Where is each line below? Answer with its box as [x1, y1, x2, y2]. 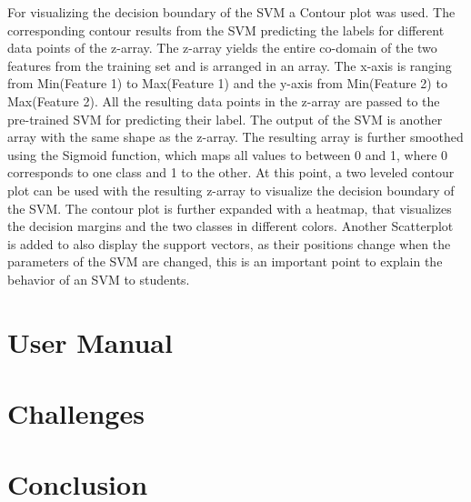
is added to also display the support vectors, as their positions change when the [7, 234, 451, 253]
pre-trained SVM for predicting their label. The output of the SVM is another [7, 109, 443, 128]
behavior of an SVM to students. [7, 269, 190, 288]
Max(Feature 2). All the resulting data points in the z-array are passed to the [7, 91, 440, 110]
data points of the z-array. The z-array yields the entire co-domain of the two [7, 38, 437, 57]
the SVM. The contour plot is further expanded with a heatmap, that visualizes [7, 198, 452, 217]
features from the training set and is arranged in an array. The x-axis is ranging [7, 55, 452, 75]
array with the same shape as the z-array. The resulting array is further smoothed [7, 127, 464, 146]
